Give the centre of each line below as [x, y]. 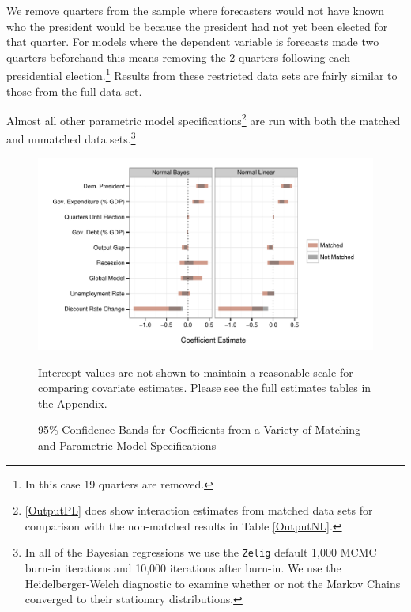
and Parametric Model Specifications [127, 445]
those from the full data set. [74, 91]
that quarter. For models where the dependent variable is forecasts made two [193, 42]
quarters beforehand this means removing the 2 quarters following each [178, 57]
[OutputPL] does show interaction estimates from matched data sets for [199, 510]
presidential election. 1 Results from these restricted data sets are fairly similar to [202, 74]
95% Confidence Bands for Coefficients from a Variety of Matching [200, 430]
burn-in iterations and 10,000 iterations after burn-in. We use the [183, 567]
